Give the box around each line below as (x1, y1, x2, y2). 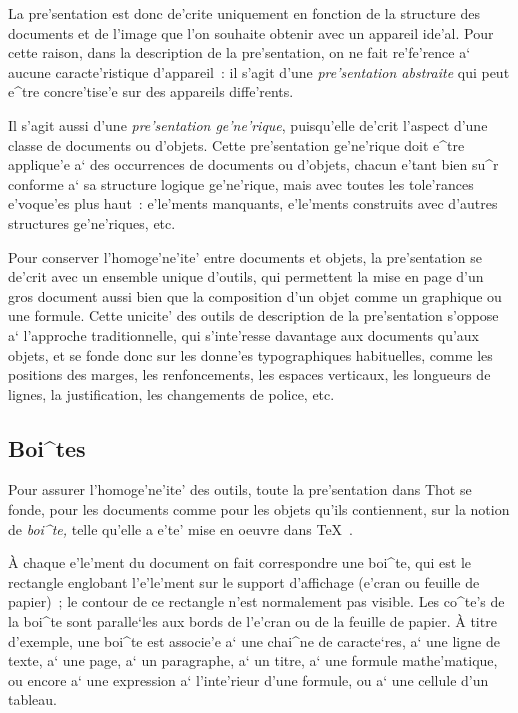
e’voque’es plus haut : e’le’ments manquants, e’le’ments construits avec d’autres (8, 193, 498, 214)
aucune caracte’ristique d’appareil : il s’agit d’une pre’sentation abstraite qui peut (8, 61, 510, 82)
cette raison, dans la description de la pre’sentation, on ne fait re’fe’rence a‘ (8, 42, 471, 63)
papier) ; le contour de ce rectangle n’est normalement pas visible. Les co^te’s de (8, 591, 505, 612)
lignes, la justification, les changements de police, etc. (8, 383, 335, 404)
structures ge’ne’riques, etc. (8, 212, 176, 233)
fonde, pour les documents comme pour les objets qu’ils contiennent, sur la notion (8, 499, 510, 520)
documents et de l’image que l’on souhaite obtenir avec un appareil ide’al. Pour (8, 22, 494, 43)
